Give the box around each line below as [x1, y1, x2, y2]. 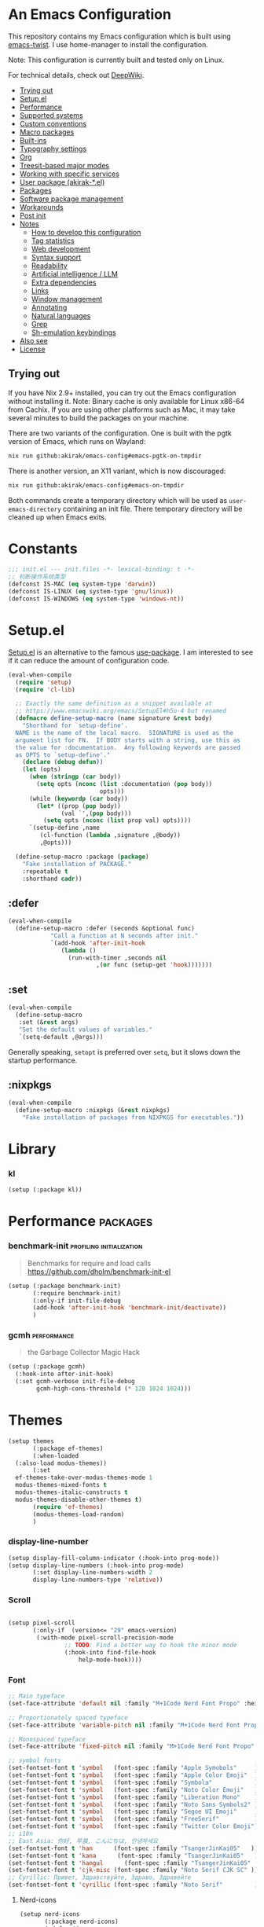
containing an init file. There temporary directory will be [62, 504, 243, 513]
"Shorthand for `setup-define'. [22, 721, 128, 729]
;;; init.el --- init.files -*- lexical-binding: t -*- [8, 566, 195, 574]
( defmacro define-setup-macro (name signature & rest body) [15, 714, 213, 722]
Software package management [19, 194, 124, 204]
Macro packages [19, 127, 75, 137]
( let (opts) [22, 765, 61, 773]
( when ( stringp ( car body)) [28, 773, 122, 781]
